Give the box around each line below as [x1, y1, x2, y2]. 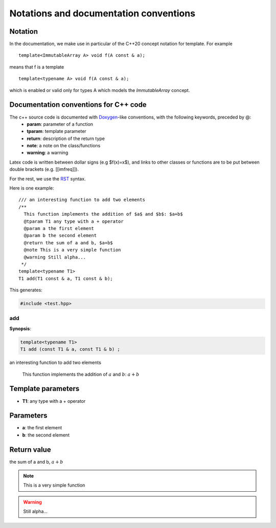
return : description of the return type [27, 135, 105, 142]
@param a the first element [24, 225, 95, 231]
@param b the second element [24, 233, 97, 239]
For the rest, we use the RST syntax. [9, 175, 86, 181]
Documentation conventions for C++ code [9, 100, 147, 109]
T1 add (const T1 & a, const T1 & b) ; [20, 347, 120, 352]
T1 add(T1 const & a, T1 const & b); [18, 276, 113, 281]
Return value [9, 445, 51, 454]
